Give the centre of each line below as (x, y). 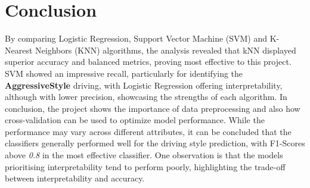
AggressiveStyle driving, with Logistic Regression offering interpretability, (144, 85)
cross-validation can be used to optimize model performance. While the (135, 120)
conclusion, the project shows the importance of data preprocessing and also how (153, 108)
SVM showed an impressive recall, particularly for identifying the (124, 73)
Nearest (19, 50)
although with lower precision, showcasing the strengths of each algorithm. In (146, 97)
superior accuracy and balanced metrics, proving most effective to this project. (148, 62)
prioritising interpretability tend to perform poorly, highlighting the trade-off (145, 166)
